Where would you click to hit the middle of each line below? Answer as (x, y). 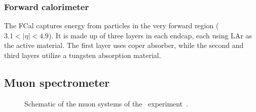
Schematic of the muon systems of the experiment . (106, 103)
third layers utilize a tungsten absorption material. (83, 55)
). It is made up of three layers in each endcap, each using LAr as (150, 35)
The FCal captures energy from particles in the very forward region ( (112, 25)
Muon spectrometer (57, 82)
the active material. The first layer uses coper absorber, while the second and (124, 45)
